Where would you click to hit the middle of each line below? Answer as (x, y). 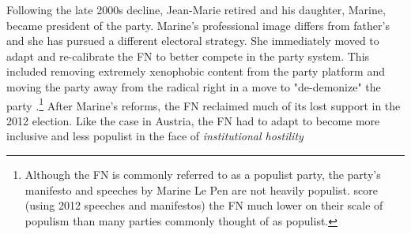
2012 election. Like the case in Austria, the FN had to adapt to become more (193, 120)
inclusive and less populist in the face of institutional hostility (155, 136)
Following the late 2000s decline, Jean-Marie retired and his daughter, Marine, (196, 9)
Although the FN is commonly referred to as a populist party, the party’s (203, 174)
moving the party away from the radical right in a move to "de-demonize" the (194, 86)
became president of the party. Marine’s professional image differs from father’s (198, 25)
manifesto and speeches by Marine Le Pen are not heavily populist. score (201, 189)
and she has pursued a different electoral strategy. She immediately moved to (193, 41)
